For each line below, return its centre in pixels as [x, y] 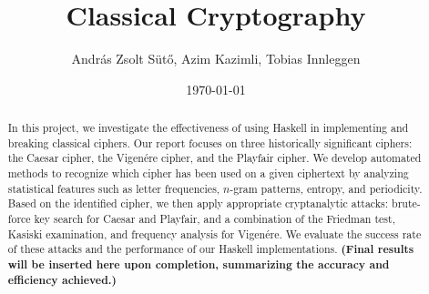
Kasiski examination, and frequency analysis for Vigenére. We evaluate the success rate [214, 233]
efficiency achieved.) [62, 279]
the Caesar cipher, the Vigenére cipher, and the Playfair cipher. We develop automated [214, 158]
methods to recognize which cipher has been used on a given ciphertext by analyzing [208, 173]
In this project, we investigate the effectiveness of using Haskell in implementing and [208, 128]
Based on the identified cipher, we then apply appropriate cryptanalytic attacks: [198, 203]
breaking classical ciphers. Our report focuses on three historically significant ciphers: [210, 142]
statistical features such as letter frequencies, [114, 188]
